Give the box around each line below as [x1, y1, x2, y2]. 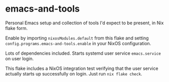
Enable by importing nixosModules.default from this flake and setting [5, 35, 149, 41]
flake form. [5, 25, 28, 31]
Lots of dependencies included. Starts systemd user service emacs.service [5, 50, 161, 56]
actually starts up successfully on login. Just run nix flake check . [5, 70, 142, 76]
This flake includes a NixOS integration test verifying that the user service [5, 65, 158, 71]
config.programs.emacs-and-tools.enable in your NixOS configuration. [5, 40, 151, 46]
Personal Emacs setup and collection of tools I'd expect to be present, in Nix [5, 20, 164, 26]
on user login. [5, 55, 34, 61]
